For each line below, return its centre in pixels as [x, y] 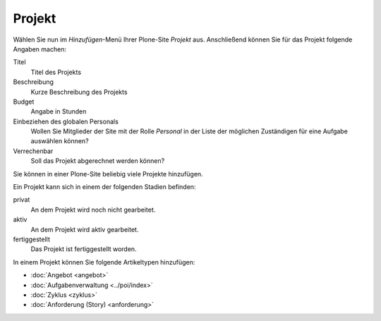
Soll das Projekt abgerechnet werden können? [98, 161]
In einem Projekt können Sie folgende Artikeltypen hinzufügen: [104, 262]
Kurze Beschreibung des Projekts [79, 92]
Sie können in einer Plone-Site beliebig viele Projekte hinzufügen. [108, 174]
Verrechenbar [33, 151]
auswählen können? [60, 141]
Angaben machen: [40, 49]
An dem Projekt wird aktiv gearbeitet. [85, 229]
